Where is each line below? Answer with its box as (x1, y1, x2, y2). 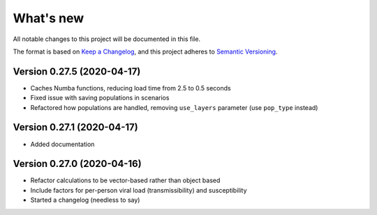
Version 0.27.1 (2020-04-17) (13, 122, 139, 134)
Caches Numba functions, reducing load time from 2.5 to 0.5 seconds (30, 83, 231, 92)
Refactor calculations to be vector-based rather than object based (30, 176, 221, 184)
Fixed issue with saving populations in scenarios (30, 94, 170, 102)
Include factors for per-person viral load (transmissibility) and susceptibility (30, 186, 247, 194)
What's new (13, 10, 84, 26)
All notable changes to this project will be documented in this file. (13, 35, 201, 43)
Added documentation (30, 140, 95, 148)
